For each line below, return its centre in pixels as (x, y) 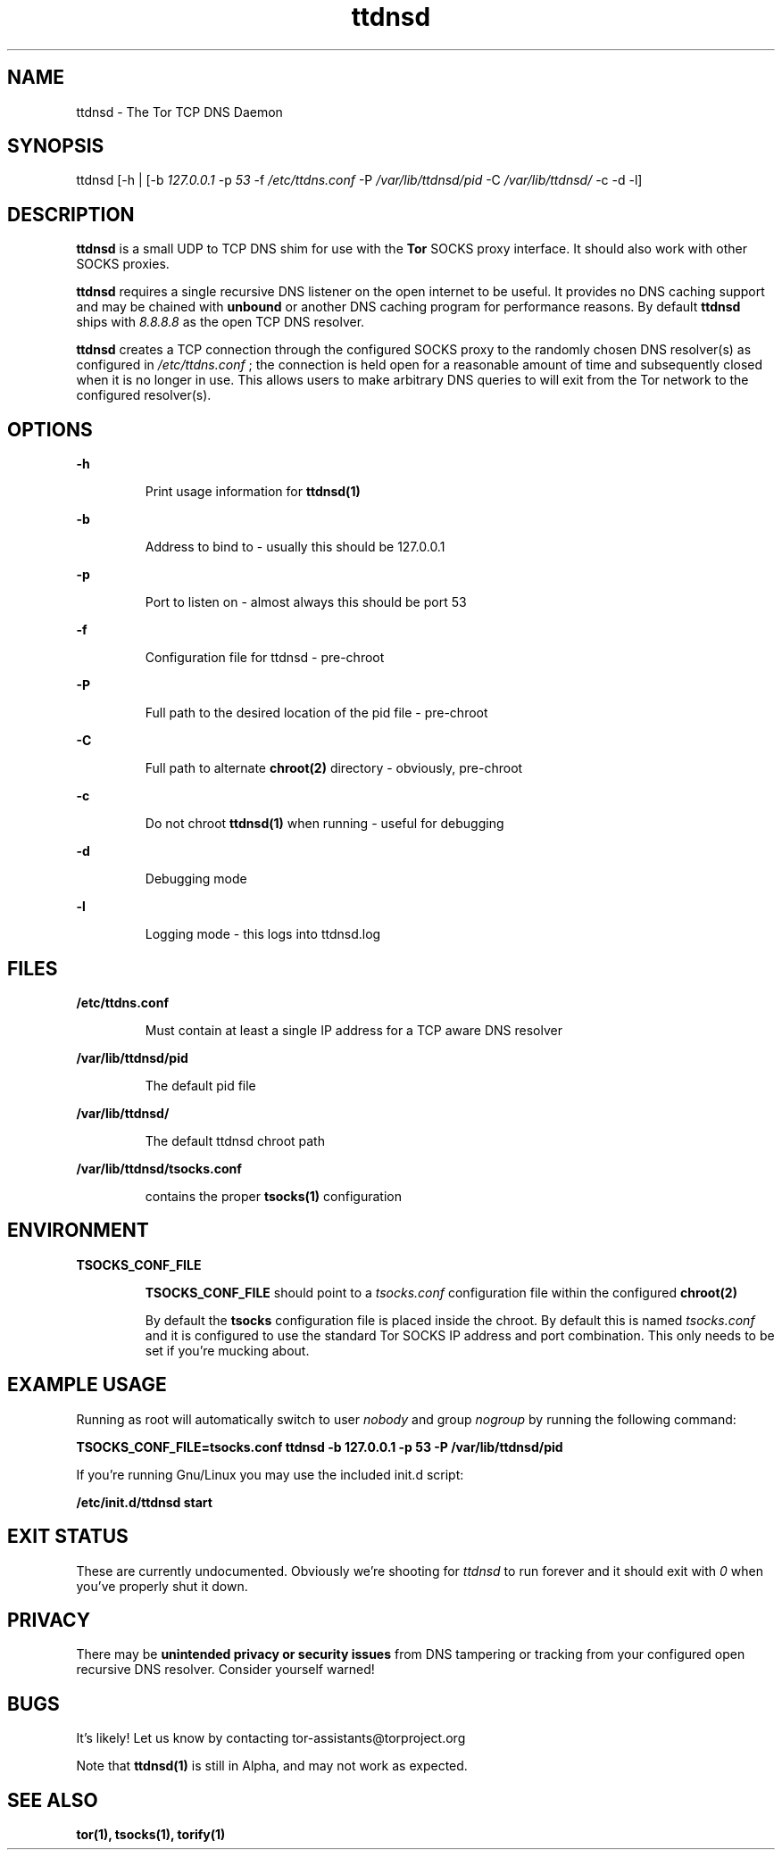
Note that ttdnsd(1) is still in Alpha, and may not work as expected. (272, 1766)
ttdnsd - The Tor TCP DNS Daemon (179, 112)
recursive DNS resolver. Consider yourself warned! (225, 1670)
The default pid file (200, 1085)
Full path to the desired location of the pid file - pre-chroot (316, 713)
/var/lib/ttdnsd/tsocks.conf (159, 1168)
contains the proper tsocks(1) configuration (273, 1196)
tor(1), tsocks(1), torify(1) (151, 1835)
